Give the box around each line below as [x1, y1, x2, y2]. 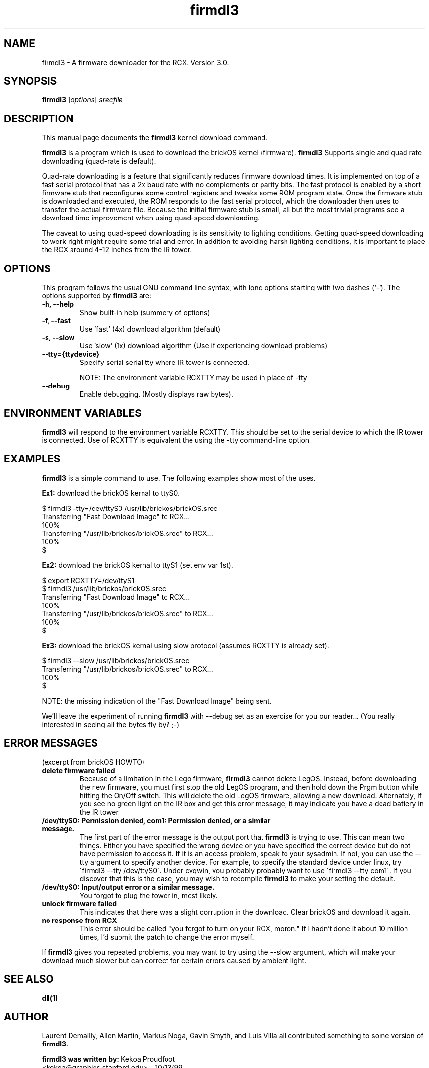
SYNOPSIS [4, 75, 57, 88]
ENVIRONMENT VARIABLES [4, 407, 142, 419]
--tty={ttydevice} [42, 350, 100, 359]
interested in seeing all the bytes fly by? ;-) [42, 720, 180, 728]
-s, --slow [42, 333, 75, 342]
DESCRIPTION [4, 112, 74, 125]
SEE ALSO [4, 973, 54, 986]
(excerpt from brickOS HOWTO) [42, 757, 145, 766]
